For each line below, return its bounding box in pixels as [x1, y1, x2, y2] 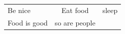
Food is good [8, 17, 48, 27]
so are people [54, 17, 96, 27]
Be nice [8, 4, 30, 15]
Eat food [61, 4, 89, 15]
